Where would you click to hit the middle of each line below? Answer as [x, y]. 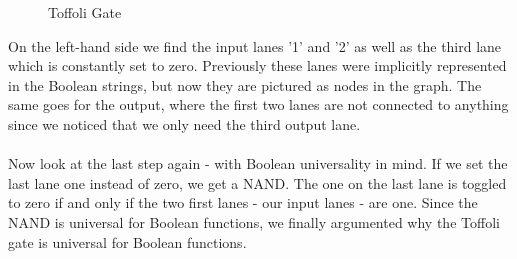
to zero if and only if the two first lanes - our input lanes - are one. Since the [243, 202]
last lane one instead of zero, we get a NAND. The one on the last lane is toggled [257, 182]
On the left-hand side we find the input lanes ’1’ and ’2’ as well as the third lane [255, 45]
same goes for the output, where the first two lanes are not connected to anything [258, 104]
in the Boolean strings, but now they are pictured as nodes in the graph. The [245, 84]
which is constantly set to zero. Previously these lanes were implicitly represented [257, 65]
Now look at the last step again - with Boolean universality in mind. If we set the [258, 163]
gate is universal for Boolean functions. [127, 241]
